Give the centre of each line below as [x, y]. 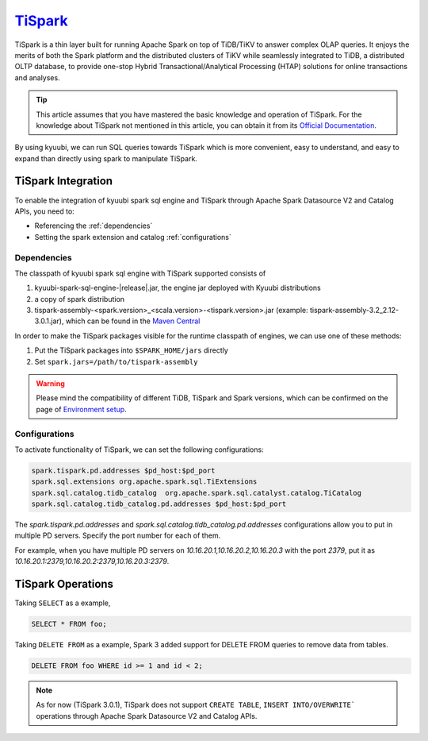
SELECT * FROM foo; [69, 624]
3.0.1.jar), [49, 321]
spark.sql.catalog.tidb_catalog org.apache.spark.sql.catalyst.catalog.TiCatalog [197, 493]
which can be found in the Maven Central [133, 321]
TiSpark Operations [64, 584]
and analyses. [37, 77]
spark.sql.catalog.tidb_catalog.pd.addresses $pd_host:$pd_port [159, 504]
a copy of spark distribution [80, 299]
